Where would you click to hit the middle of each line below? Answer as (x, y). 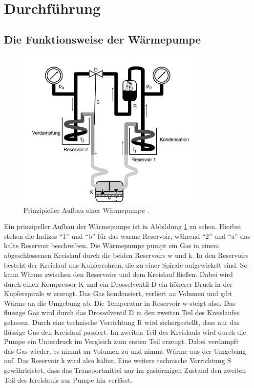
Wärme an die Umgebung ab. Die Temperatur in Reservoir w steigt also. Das (120, 303)
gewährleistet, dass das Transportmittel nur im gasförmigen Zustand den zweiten (125, 370)
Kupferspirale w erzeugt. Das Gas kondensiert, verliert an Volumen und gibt (118, 293)
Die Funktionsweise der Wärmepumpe (103, 39)
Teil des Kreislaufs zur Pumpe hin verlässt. (68, 379)
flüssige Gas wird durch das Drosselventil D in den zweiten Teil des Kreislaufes (122, 312)
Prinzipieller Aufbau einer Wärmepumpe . (86, 210)
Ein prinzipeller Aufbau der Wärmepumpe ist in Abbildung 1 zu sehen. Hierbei (123, 226)
